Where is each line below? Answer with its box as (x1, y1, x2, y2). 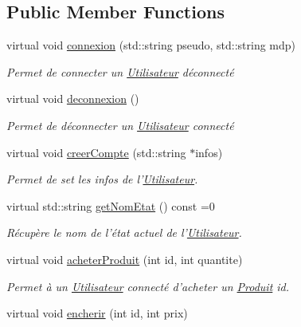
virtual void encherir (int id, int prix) (6, 305, 188, 321)
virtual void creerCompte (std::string (6, 144, 186, 160)
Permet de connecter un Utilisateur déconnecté (6, 63, 234, 80)
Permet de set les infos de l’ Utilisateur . (6, 171, 198, 187)
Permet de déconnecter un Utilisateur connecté (6, 116, 234, 133)
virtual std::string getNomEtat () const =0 (6, 197, 215, 214)
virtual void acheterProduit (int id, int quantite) (6, 250, 243, 267)
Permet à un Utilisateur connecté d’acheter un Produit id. (6, 278, 290, 294)
